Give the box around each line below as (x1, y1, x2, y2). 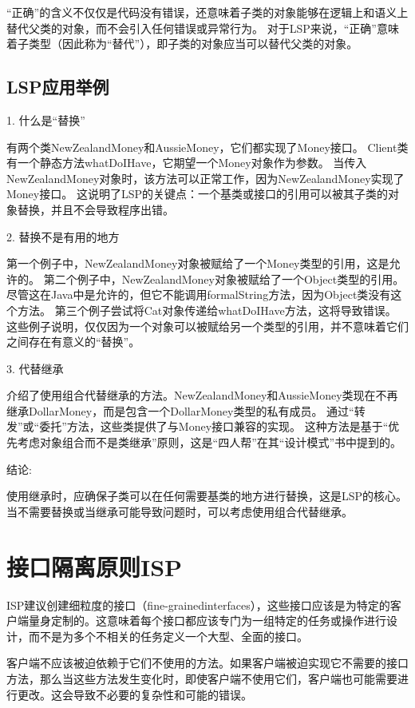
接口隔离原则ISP (6, 550, 183, 583)
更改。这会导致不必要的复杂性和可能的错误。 (17, 686, 252, 702)
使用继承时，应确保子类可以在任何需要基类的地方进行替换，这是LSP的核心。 (6, 487, 408, 504)
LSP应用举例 (6, 74, 109, 99)
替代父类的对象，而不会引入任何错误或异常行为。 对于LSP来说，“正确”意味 (6, 19, 399, 36)
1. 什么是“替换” (6, 111, 85, 128)
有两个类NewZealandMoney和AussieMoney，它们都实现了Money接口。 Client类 (6, 138, 409, 155)
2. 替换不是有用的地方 (6, 228, 120, 245)
